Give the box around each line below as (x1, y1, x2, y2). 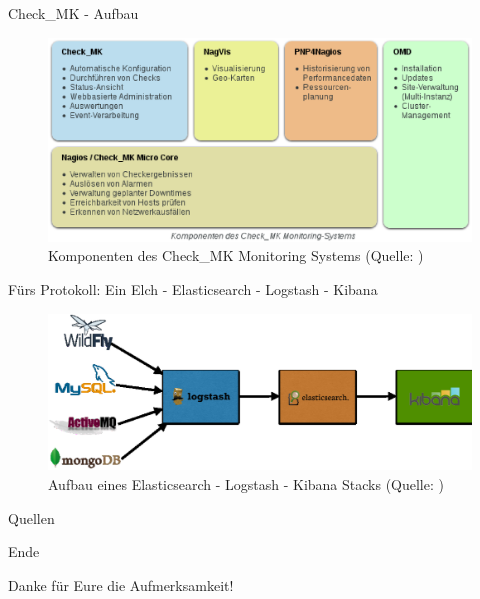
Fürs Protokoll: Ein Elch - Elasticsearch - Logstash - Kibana (8, 278, 378, 299)
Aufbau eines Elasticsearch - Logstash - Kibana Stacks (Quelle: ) (48, 474, 444, 495)
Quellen (8, 507, 55, 528)
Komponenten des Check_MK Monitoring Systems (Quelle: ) (48, 245, 424, 266)
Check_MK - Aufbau (8, 3, 139, 23)
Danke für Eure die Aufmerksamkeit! (8, 574, 234, 595)
